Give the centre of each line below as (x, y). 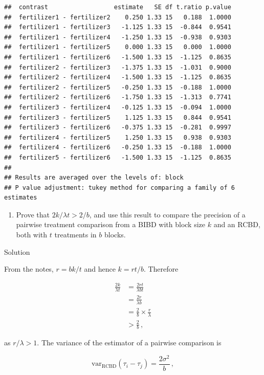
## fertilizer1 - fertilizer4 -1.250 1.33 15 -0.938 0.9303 (118, 37)
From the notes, (29, 269)
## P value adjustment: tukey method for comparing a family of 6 (120, 187)
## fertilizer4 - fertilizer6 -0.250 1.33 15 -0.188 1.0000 (118, 148)
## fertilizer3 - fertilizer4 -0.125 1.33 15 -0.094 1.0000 (118, 107)
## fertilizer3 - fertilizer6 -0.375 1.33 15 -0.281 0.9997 (118, 128)
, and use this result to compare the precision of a (167, 214)
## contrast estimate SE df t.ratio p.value (118, 7)
